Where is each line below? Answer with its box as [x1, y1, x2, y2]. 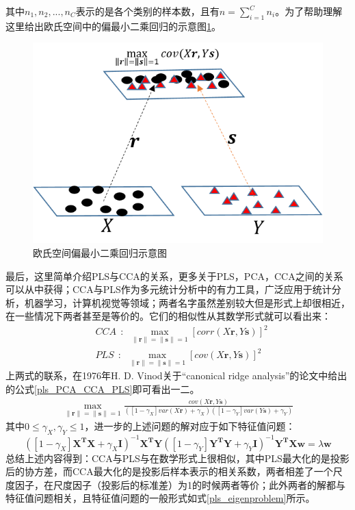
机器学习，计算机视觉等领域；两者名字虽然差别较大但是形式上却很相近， [24, 295, 350, 309]
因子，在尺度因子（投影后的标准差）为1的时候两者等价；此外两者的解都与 [14, 477, 345, 492]
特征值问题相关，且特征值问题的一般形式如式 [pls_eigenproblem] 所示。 [5, 491, 315, 505]
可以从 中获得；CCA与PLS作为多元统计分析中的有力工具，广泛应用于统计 [5, 282, 332, 296]
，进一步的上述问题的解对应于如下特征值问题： [84, 419, 295, 433]
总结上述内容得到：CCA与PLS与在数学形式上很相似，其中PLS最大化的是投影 [5, 450, 350, 465]
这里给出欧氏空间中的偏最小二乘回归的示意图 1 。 [5, 18, 221, 33]
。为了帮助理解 [275, 4, 343, 18]
